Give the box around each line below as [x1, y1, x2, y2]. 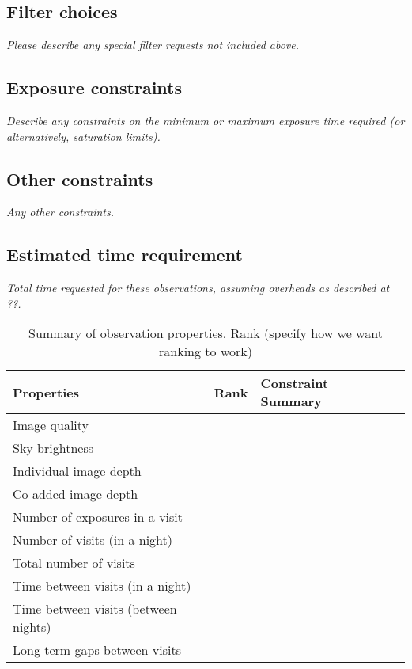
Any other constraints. [6, 203, 114, 220]
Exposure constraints [6, 75, 183, 100]
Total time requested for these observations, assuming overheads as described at [6, 279, 390, 296]
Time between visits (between [13, 599, 177, 618]
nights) [13, 618, 51, 637]
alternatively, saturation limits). [6, 127, 161, 144]
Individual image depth [13, 462, 142, 481]
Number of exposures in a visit [13, 507, 183, 526]
